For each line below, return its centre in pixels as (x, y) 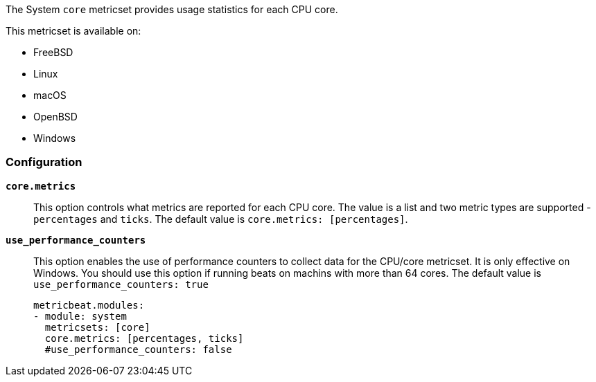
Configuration (44, 162)
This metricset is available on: (73, 31)
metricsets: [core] (97, 327)
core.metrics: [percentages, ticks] (144, 338)
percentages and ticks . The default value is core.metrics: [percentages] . (221, 219)
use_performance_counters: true (121, 284)
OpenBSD (55, 117)
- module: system (80, 316)
